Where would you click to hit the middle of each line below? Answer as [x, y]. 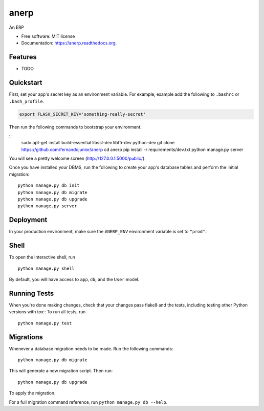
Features [23, 57]
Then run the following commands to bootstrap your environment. [75, 127]
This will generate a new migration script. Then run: [61, 371]
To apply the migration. [32, 393]
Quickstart [26, 83]
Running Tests [31, 293]
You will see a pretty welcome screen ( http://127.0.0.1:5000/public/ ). [77, 158]
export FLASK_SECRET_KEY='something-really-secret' [83, 114]
